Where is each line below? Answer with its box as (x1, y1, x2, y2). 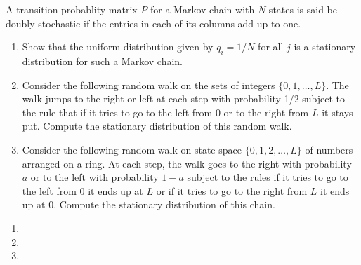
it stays (322, 104, 353, 119)
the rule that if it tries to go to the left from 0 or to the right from (22, 104, 309, 119)
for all (258, 39, 284, 54)
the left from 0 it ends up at (22, 183, 143, 198)
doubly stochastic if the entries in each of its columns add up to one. (6, 15, 301, 30)
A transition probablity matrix (6, 2, 138, 16)
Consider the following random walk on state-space (22, 142, 242, 156)
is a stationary (294, 39, 356, 54)
